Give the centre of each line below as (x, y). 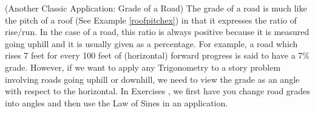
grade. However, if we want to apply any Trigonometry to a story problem (143, 67)
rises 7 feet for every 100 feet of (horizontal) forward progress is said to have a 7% (157, 55)
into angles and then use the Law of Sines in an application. (117, 102)
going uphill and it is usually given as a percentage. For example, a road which (151, 43)
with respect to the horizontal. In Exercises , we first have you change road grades (157, 91)
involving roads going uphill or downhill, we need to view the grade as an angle (152, 79)
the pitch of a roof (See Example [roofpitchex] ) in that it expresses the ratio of (151, 20)
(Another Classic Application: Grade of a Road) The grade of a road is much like (156, 8)
